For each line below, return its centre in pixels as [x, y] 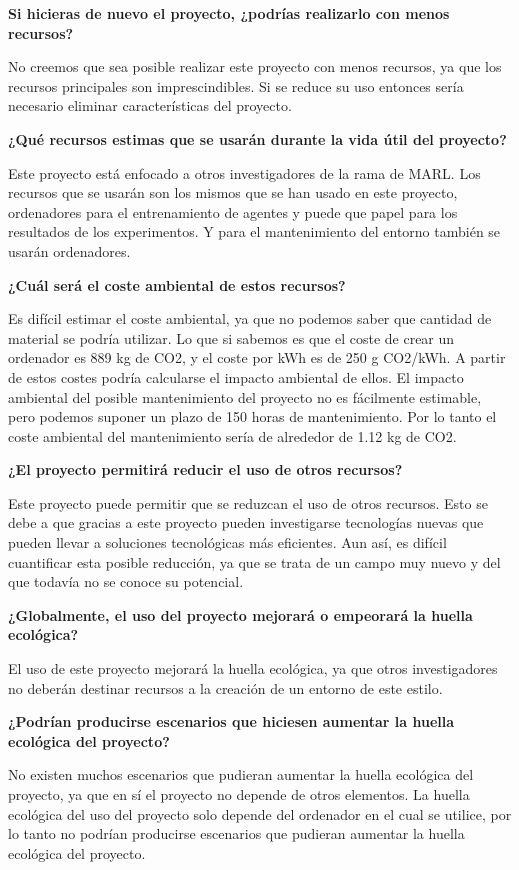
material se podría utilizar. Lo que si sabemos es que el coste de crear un [231, 337]
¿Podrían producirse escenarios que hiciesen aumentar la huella [231, 721]
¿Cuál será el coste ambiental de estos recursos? [177, 284]
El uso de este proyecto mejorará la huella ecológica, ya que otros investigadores [253, 668]
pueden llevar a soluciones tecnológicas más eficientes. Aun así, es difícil [227, 542]
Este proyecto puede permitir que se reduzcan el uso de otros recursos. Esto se [248, 502]
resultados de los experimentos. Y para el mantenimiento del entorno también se [254, 231]
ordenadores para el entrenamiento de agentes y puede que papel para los [233, 211]
